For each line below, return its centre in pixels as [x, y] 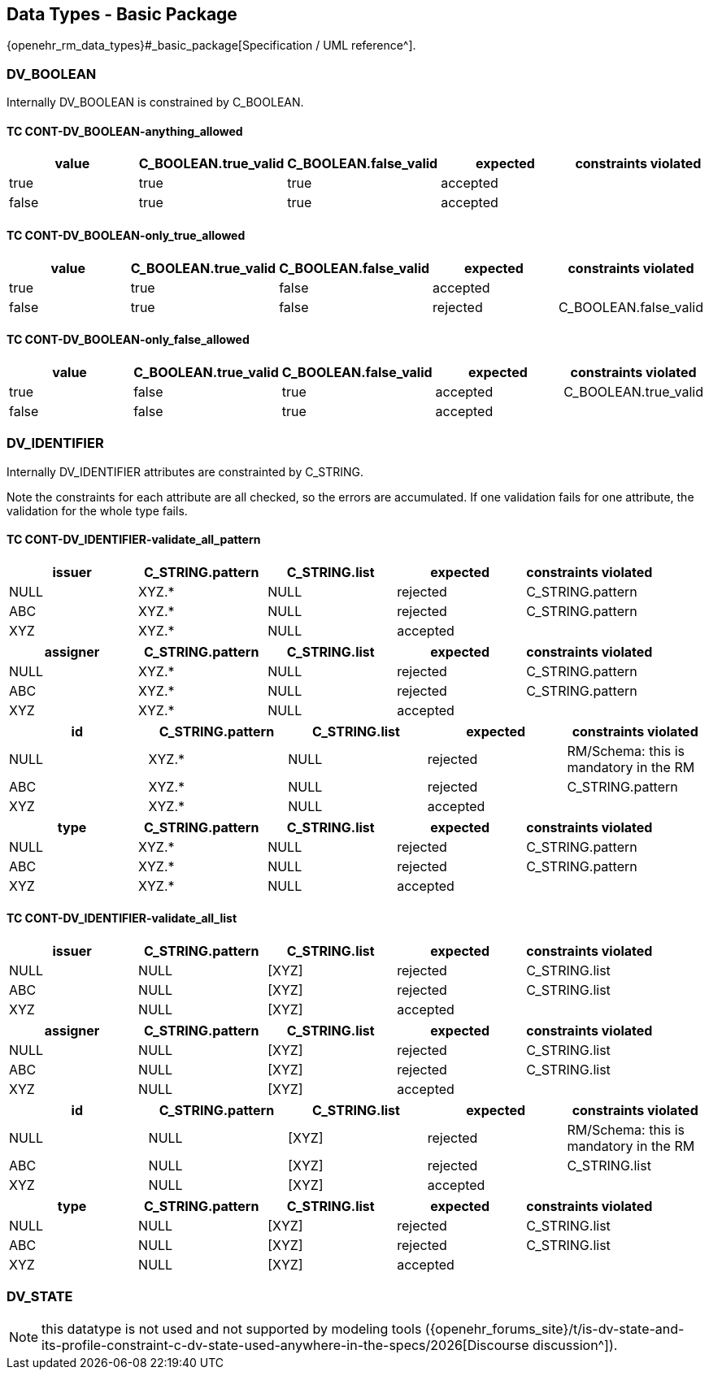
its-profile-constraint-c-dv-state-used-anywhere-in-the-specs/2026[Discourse [285, 1345]
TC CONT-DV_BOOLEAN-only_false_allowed [128, 340]
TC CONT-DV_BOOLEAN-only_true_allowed [126, 235]
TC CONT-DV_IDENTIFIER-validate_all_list [122, 918]
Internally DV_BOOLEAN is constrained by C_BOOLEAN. [155, 102]
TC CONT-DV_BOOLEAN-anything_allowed [125, 131]
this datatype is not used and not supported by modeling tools [232, 1328]
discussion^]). [575, 1345]
